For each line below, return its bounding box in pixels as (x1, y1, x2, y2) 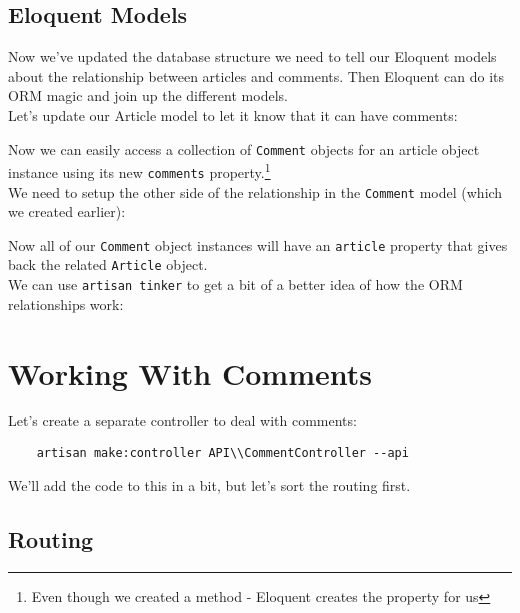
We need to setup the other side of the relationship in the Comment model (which (8, 181, 503, 202)
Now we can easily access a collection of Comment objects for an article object (8, 138, 480, 159)
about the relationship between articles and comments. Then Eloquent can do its (8, 65, 505, 86)
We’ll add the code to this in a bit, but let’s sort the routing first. (8, 474, 411, 495)
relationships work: (8, 293, 124, 314)
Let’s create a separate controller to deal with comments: (8, 410, 357, 431)
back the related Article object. (8, 254, 208, 275)
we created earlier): (8, 201, 126, 222)
